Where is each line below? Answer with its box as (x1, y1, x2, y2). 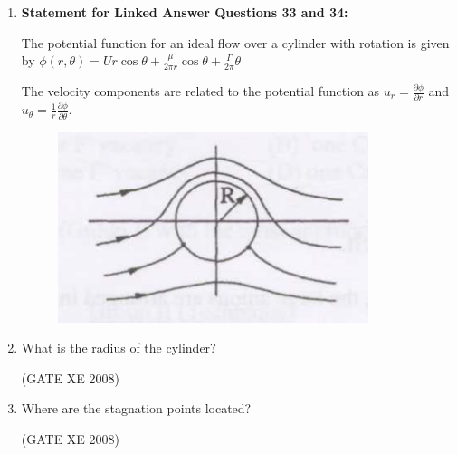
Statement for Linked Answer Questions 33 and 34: (21, 3, 348, 21)
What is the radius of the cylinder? (21, 338, 216, 357)
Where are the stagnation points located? (21, 399, 252, 418)
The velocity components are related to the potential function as (21, 82, 380, 101)
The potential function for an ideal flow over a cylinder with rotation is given (21, 33, 450, 52)
